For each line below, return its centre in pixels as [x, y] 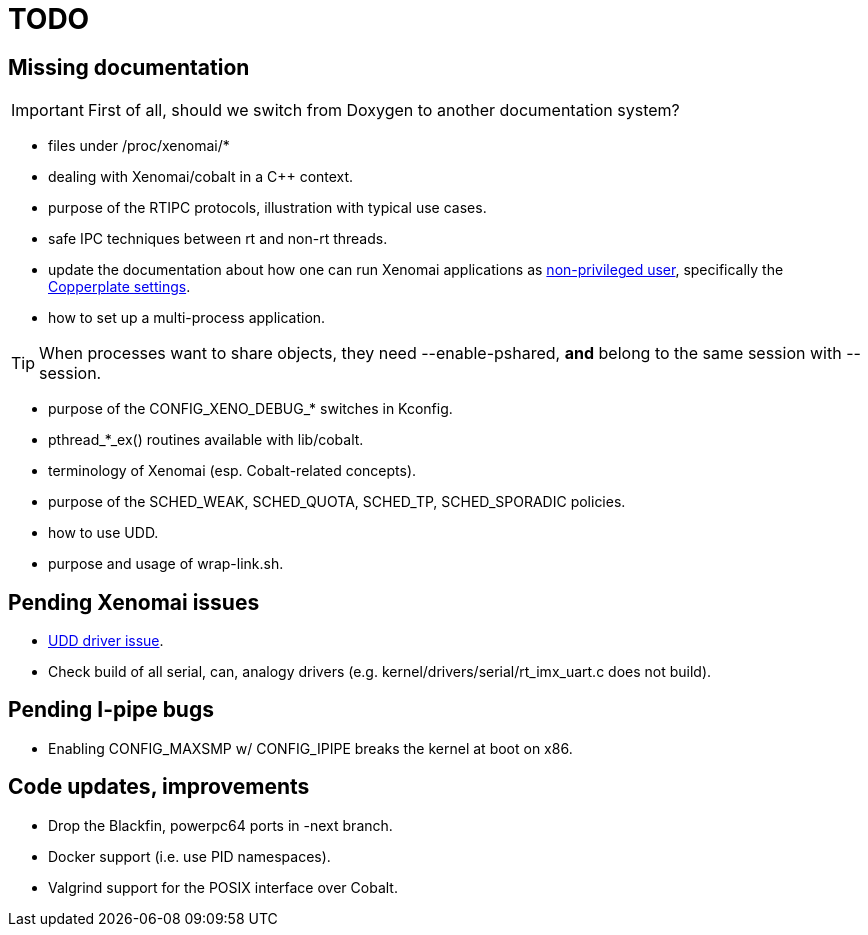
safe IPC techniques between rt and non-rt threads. [218, 239]
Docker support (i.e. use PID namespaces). [189, 856]
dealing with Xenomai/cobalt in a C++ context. [201, 177]
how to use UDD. [103, 533]
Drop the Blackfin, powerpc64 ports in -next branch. [220, 825]
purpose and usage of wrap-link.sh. [166, 564]
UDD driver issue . [106, 641]
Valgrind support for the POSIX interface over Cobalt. [223, 887]
